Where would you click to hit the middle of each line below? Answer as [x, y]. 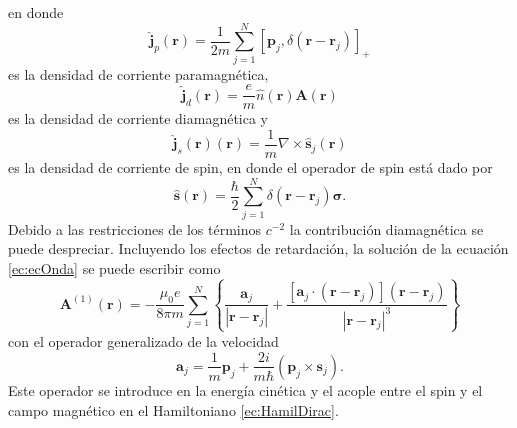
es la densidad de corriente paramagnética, [138, 73]
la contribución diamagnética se [386, 228]
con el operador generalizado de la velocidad [143, 340]
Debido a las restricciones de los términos [135, 228]
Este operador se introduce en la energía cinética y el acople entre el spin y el [245, 389]
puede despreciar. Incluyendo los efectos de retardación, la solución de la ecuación [258, 248]
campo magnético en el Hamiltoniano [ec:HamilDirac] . [173, 409]
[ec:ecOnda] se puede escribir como [114, 267]
